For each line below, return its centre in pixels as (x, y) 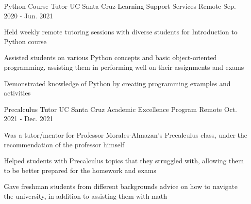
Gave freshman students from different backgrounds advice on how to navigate (121, 186)
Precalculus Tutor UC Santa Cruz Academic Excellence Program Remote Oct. (121, 109)
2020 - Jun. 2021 (29, 15)
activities (17, 93)
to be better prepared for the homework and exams (80, 170)
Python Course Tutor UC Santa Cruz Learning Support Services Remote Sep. (120, 6)
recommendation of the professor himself (64, 144)
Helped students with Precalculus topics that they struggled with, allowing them (124, 161)
